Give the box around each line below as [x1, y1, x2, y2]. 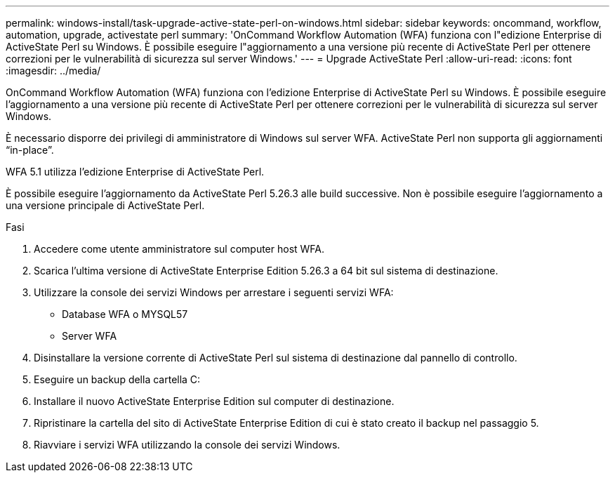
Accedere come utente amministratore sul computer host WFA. [34, 243, 325, 255]
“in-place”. [6, 144, 54, 156]
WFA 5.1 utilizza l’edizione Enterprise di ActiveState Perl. [6, 166, 265, 178]
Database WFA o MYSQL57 [62, 308, 188, 320]
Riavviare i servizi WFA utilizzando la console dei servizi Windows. [34, 439, 340, 451]
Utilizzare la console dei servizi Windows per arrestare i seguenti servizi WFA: [34, 286, 394, 298]
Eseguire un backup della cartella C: [34, 373, 201, 385]
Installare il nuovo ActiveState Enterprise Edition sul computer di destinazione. [34, 395, 395, 407]
